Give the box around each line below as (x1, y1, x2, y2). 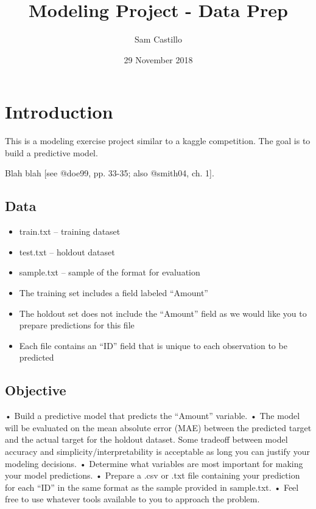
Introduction (5, 99, 113, 124)
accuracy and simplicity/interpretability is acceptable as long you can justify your (5, 445, 310, 457)
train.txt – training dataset (19, 225, 121, 238)
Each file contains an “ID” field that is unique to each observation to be (19, 339, 287, 351)
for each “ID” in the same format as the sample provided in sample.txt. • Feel (5, 480, 299, 493)
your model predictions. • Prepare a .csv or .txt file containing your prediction (5, 469, 300, 482)
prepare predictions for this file (19, 319, 135, 331)
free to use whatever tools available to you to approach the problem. (5, 493, 260, 505)
